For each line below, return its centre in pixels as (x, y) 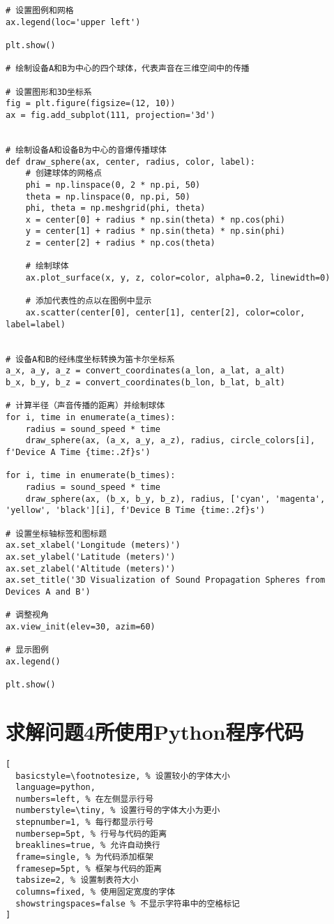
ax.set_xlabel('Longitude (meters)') (93, 545)
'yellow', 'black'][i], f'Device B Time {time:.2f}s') (136, 511)
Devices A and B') (48, 591)
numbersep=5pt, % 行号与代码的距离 (91, 834)
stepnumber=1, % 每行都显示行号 (85, 822)
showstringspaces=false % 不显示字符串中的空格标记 (128, 903)
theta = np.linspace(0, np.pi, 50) (108, 196)
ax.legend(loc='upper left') (73, 22)
